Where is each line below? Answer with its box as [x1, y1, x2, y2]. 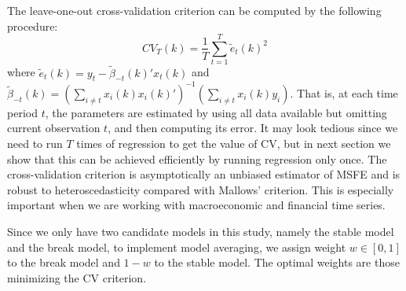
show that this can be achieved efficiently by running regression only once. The [7, 150, 387, 167]
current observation [7, 120, 101, 136]
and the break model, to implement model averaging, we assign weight [7, 238, 346, 255]
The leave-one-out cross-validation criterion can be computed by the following [7, 2, 382, 18]
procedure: [7, 17, 58, 34]
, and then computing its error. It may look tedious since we [108, 120, 398, 136]
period [7, 104, 38, 120]
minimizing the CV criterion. [7, 269, 147, 285]
